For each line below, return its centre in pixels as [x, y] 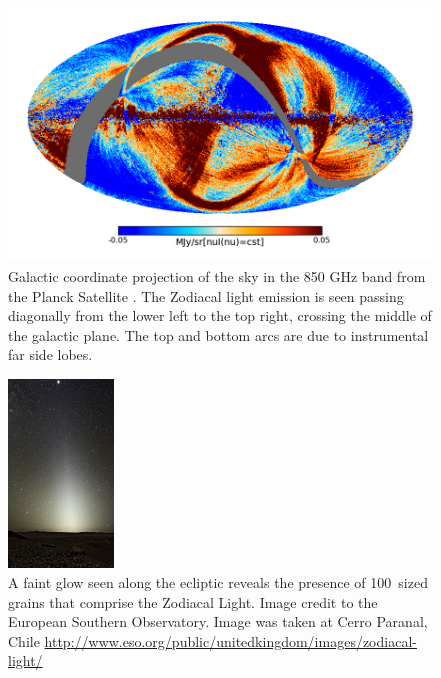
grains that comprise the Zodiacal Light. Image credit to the [193, 601]
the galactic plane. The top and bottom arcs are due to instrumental [218, 334]
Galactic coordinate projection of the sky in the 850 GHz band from [217, 275]
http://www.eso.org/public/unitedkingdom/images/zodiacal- [230, 640]
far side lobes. [50, 354]
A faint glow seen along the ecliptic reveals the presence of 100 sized [218, 581]
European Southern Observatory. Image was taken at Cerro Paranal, [218, 621]
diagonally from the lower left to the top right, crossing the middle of [220, 315]
